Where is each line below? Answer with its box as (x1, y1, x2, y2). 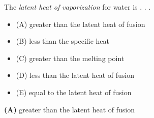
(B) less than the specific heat (16, 36, 109, 46)
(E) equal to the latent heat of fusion (16, 86, 132, 97)
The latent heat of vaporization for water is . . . (4, 2, 151, 12)
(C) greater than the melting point (16, 52, 125, 63)
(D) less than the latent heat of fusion (16, 70, 135, 80)
